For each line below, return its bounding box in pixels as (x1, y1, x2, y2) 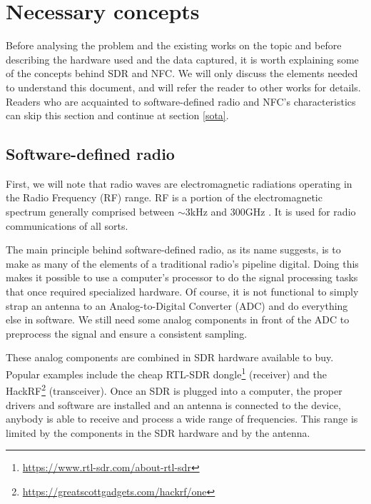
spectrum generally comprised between (6, 204, 175, 219)
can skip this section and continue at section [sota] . (6, 108, 229, 123)
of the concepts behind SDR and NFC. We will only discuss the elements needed (6, 66, 358, 81)
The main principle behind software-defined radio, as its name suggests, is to (6, 242, 341, 257)
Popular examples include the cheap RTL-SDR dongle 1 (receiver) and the (6, 365, 327, 381)
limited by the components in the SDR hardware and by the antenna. (6, 425, 310, 440)
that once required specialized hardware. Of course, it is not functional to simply (6, 284, 359, 299)
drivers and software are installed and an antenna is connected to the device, (6, 397, 341, 412)
